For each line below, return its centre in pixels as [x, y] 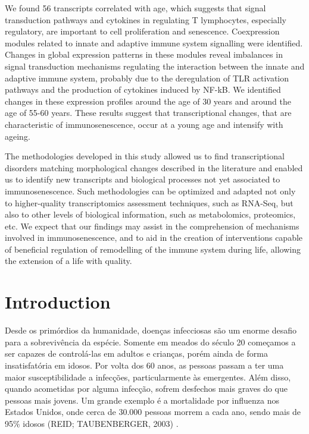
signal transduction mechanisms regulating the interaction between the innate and [155, 66]
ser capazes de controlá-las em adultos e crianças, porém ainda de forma [136, 353]
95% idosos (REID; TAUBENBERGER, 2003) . [92, 423]
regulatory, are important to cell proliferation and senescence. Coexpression [142, 31]
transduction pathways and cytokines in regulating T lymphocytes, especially [146, 19]
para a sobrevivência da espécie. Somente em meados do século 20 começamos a [150, 342]
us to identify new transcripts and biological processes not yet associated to [143, 179]
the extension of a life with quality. [68, 261]
